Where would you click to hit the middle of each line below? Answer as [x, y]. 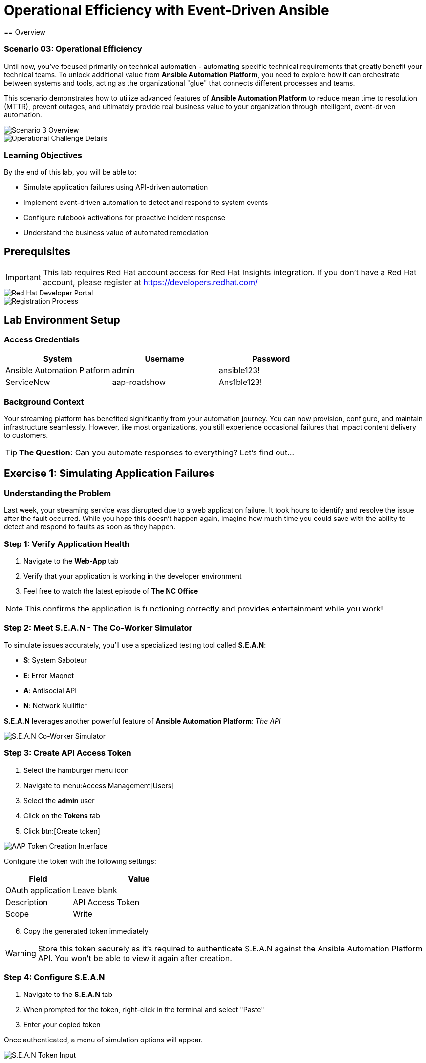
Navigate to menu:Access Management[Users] [99, 785]
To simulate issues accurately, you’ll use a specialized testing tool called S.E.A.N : [135, 645]
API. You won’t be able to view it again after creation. [135, 958]
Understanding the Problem [58, 493]
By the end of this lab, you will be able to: [70, 172]
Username [164, 359]
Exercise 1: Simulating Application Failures [109, 474]
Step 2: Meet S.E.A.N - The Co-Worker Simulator [98, 628]
